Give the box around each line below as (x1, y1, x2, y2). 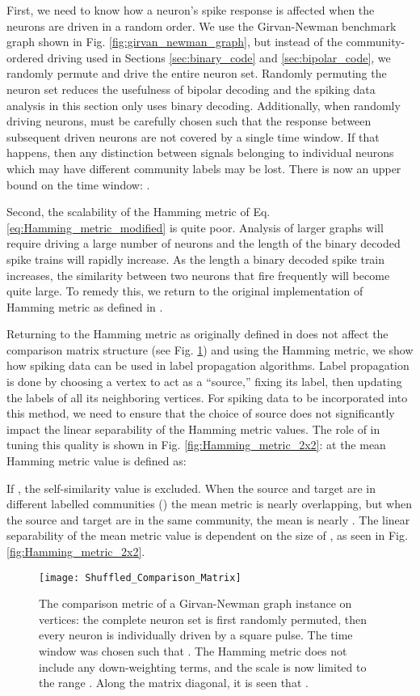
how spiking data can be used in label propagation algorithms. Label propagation (6, 357, 409, 374)
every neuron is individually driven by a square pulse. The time (39, 626, 353, 643)
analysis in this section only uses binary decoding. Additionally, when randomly (6, 96, 401, 113)
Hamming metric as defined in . (6, 298, 163, 315)
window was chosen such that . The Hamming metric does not (39, 643, 347, 660)
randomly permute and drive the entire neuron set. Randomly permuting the (6, 65, 387, 82)
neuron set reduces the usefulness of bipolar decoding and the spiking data (6, 80, 376, 97)
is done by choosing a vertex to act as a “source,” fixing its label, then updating (6, 373, 402, 390)
